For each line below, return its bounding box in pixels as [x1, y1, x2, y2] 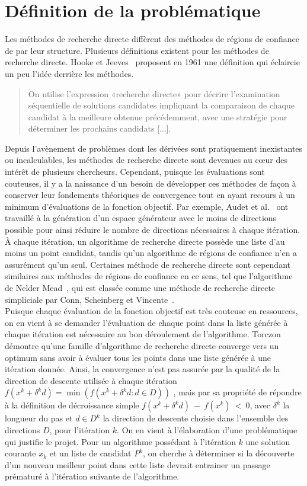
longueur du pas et [5, 412, 73, 424]
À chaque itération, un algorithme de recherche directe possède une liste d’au [5, 235, 285, 247]
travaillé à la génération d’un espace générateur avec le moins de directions [5, 212, 277, 224]
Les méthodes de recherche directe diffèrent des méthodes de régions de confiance [5, 33, 299, 45]
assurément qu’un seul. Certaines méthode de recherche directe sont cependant [5, 258, 290, 270]
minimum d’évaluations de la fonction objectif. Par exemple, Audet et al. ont [5, 200, 289, 212]
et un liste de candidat [49, 447, 132, 459]
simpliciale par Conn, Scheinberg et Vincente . [5, 293, 175, 305]
